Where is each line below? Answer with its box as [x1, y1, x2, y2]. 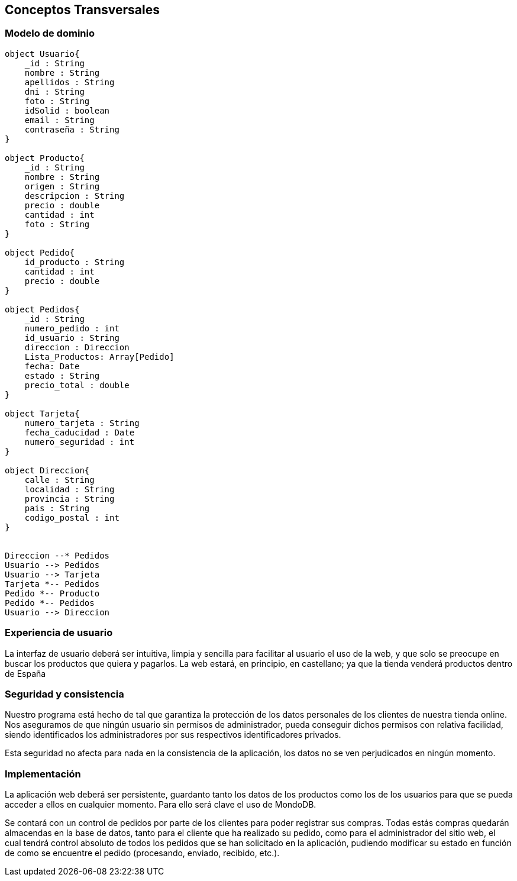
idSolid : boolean [24, 105, 110, 115]
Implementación [5, 767, 81, 780]
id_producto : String [24, 257, 125, 267]
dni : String [24, 86, 85, 96]
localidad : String [24, 484, 115, 494]
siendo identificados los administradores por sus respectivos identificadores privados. [5, 730, 341, 740]
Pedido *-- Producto [5, 588, 100, 598]
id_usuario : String [24, 333, 119, 343]
